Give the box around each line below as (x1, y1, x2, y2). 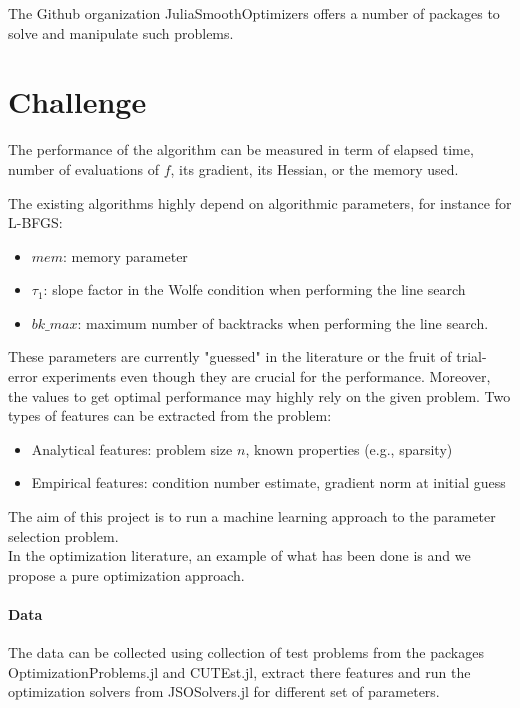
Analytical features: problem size (31, 438, 233, 459)
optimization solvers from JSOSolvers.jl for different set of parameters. (8, 681, 440, 702)
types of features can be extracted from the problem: (8, 405, 332, 426)
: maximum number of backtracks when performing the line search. (77, 312, 489, 333)
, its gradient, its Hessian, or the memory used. (170, 158, 459, 179)
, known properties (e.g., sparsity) (245, 438, 453, 459)
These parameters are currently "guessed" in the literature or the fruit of (8, 346, 452, 367)
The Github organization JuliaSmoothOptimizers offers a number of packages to (8, 3, 500, 23)
